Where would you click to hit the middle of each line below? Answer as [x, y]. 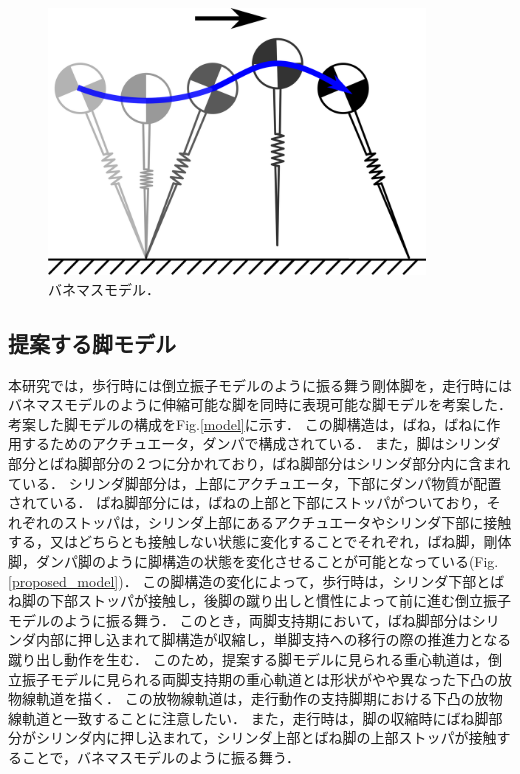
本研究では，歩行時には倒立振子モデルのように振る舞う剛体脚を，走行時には [260, 384]
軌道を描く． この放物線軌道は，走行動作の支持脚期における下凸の [255, 698]
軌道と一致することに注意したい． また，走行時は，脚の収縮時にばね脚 [255, 717]
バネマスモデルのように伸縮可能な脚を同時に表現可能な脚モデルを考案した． [260, 404]
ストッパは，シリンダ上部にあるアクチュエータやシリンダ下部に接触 [287, 521]
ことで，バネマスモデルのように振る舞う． [160, 756]
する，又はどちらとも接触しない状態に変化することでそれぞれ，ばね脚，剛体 [260, 541]
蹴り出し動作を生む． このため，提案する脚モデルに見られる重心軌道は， [248, 658]
